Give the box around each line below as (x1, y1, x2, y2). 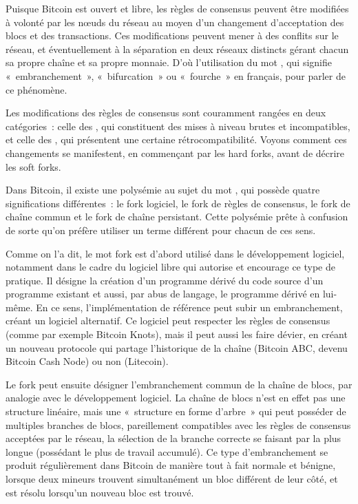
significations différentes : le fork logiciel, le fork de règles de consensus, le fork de (6, 196, 350, 210)
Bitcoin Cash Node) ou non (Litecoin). (6, 354, 169, 368)
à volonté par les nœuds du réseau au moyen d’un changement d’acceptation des (6, 14, 344, 29)
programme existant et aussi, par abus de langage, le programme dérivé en (6, 286, 320, 301)
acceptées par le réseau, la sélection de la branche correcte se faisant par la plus (6, 431, 341, 445)
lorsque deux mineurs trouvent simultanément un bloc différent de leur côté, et (6, 472, 338, 485)
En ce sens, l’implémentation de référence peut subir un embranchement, (36, 300, 343, 314)
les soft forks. (6, 159, 61, 174)
